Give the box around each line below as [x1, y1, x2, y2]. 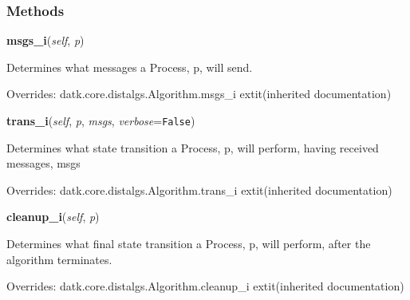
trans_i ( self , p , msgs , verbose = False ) [6, 112, 195, 128]
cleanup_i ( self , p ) [6, 208, 100, 225]
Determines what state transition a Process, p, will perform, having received [6, 139, 379, 156]
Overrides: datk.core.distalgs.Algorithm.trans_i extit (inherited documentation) [6, 181, 392, 198]
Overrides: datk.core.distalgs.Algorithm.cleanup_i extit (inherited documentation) [6, 278, 404, 294]
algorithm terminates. [6, 251, 112, 267]
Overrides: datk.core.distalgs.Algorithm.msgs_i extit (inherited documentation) [6, 85, 392, 102]
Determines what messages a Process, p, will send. [6, 58, 253, 75]
